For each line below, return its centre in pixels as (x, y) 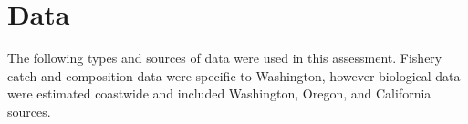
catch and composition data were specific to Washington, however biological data (234, 75)
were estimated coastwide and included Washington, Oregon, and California (219, 93)
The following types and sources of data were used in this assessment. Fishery (225, 58)
